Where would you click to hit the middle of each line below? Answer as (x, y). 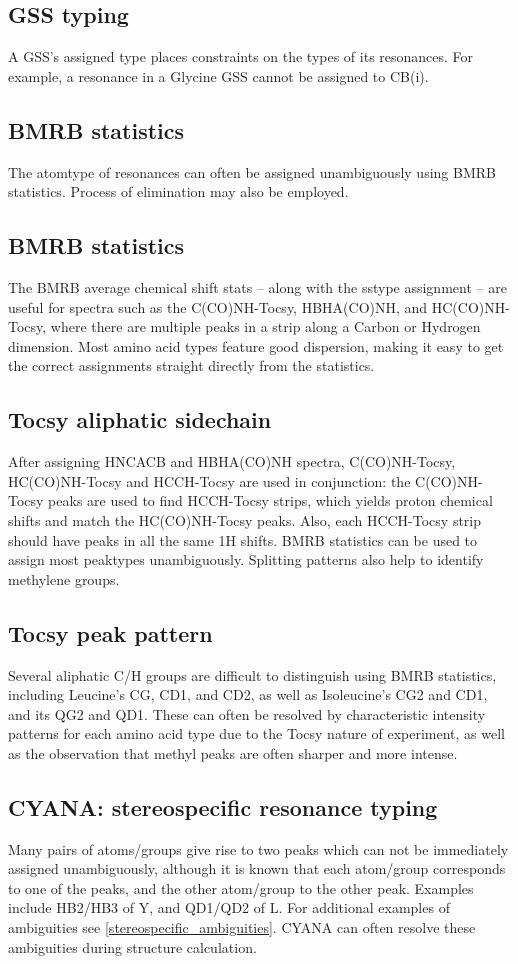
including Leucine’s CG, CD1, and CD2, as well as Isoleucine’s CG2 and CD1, (248, 694)
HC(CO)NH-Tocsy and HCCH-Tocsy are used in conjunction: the (209, 480)
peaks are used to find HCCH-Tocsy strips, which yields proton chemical (270, 500)
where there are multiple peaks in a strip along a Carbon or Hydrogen (265, 326)
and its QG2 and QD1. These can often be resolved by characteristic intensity (247, 713)
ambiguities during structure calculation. (132, 946)
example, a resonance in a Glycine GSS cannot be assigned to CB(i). (218, 75)
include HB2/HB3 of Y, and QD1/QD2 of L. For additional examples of (229, 907)
